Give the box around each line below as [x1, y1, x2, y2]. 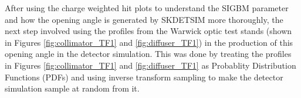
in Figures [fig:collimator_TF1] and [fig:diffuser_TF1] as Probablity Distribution [5, 59, 296, 71]
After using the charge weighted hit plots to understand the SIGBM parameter [5, 2, 289, 13]
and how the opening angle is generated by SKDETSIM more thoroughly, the [5, 13, 283, 25]
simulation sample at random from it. [5, 82, 140, 94]
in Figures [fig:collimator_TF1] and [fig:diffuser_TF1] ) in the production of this [5, 36, 293, 48]
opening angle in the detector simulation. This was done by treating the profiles [5, 48, 292, 60]
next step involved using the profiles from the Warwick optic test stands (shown [5, 25, 292, 37]
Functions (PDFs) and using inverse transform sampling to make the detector [5, 70, 283, 83]
